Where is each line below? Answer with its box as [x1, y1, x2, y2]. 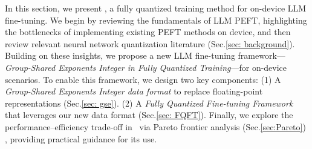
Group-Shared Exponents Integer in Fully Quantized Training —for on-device [5, 61, 287, 73]
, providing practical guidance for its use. [5, 132, 157, 145]
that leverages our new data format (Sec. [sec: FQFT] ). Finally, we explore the [5, 108, 293, 121]
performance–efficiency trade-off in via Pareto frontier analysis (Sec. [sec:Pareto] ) [5, 120, 306, 133]
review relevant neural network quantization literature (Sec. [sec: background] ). [5, 37, 295, 50]
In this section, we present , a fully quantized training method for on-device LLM [5, 2, 307, 14]
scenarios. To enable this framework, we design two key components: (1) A [5, 73, 281, 85]
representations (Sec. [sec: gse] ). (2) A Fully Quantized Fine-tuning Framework [5, 96, 293, 109]
